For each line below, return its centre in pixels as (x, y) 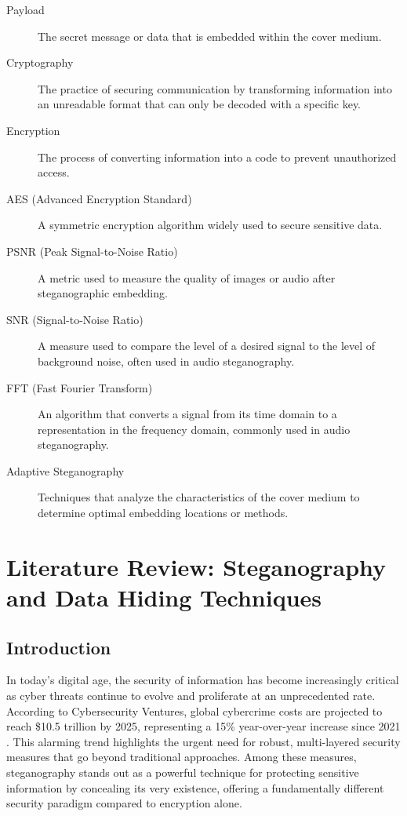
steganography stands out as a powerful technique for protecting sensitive (183, 772)
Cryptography (40, 62)
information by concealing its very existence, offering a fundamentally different (195, 787)
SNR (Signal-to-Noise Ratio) (75, 319)
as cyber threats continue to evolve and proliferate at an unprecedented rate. (191, 696)
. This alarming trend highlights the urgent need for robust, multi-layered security (203, 741)
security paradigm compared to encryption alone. (124, 803)
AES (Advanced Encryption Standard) (99, 198)
